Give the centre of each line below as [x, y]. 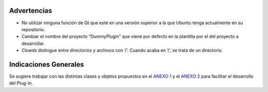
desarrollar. [33, 43]
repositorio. [33, 29]
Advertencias [31, 11]
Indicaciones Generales [47, 64]
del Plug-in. [21, 83]
